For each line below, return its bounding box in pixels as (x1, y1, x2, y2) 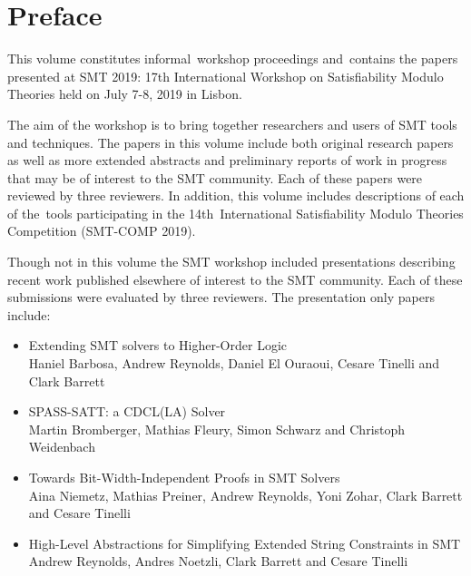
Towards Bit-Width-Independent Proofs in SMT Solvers (28, 468, 340, 486)
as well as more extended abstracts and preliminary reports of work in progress (7, 151, 447, 170)
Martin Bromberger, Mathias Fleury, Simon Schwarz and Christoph (28, 419, 406, 438)
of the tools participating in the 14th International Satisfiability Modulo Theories (7, 203, 464, 222)
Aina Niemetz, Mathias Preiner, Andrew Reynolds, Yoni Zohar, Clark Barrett (28, 485, 463, 504)
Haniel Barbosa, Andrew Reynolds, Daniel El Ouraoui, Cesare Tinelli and (28, 354, 440, 373)
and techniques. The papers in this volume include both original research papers (7, 132, 454, 151)
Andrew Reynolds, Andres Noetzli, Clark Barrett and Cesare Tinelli (28, 552, 408, 571)
